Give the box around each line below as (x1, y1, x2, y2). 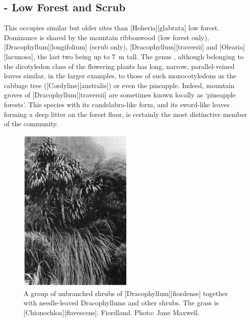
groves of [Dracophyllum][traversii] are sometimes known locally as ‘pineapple (4, 90, 236, 100)
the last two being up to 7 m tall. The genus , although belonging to (37, 51, 244, 61)
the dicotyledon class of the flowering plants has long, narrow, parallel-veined (4, 61, 235, 71)
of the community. (4, 118, 58, 129)
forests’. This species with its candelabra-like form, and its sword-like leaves (4, 99, 230, 109)
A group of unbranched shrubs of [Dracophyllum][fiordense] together (23, 288, 228, 298)
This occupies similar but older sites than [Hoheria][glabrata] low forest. (4, 23, 220, 33)
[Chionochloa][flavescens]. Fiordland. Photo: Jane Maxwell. (23, 307, 200, 317)
